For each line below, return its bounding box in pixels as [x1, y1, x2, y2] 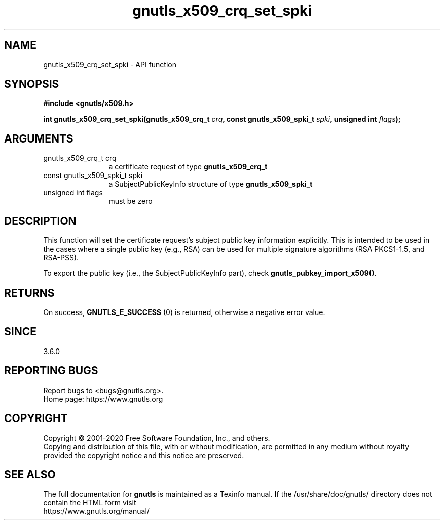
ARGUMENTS [4, 132, 73, 145]
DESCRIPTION [4, 214, 77, 227]
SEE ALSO [4, 468, 56, 481]
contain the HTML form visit [43, 498, 136, 507]
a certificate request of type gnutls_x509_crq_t [108, 162, 268, 171]
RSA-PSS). [43, 253, 79, 262]
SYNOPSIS [4, 78, 59, 91]
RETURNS [4, 286, 55, 299]
